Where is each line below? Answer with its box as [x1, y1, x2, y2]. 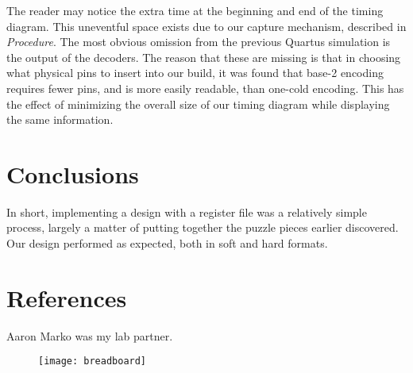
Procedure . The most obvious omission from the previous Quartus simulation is [6, 33, 391, 50]
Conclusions [6, 157, 139, 190]
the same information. [6, 111, 114, 128]
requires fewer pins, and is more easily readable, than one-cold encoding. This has [6, 79, 404, 96]
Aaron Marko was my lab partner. [6, 327, 173, 344]
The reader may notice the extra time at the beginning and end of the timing [6, 2, 384, 18]
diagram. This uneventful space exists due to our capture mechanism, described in [6, 17, 407, 34]
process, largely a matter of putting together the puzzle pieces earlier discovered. [6, 219, 399, 236]
